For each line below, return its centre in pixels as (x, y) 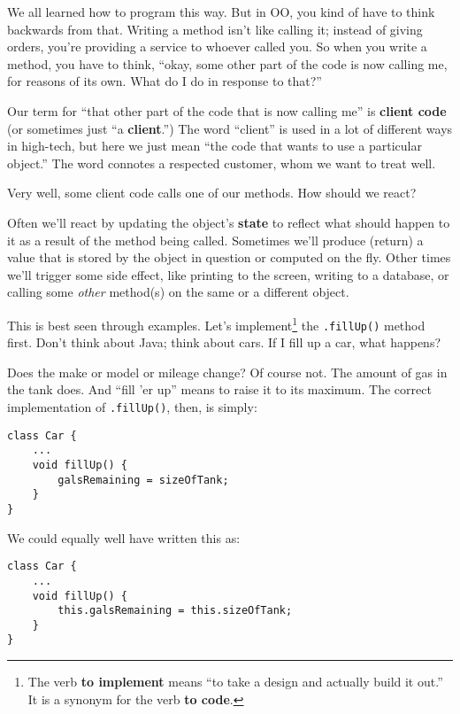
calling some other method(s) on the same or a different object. (178, 292)
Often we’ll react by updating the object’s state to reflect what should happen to (229, 222)
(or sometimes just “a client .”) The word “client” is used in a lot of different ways (230, 128)
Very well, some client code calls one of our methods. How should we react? (212, 193)
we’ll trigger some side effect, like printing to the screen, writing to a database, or (228, 274)
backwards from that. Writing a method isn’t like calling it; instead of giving (215, 29)
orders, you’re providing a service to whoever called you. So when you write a (217, 47)
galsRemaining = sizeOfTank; (143, 480)
